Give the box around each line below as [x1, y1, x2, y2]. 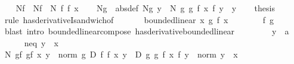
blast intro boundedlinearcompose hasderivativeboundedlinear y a [4, 25, 289, 37]
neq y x [24, 36, 58, 49]
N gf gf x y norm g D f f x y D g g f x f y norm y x [4, 48, 238, 60]
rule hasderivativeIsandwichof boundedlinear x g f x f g [4, 13, 274, 25]
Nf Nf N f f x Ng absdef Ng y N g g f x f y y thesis [16, 2, 275, 14]
